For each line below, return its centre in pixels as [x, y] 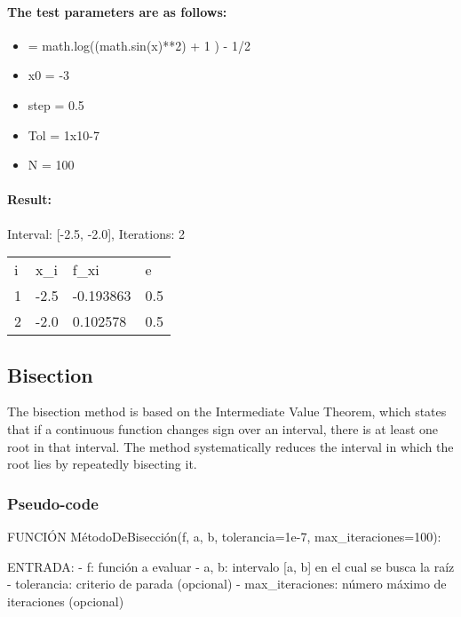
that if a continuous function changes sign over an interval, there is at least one [223, 428]
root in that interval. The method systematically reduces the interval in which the [230, 446]
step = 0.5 [56, 104]
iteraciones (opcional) [66, 601]
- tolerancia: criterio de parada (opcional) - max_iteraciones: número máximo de [227, 584]
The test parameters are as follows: [117, 11]
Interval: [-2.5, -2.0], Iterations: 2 [96, 233]
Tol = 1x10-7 [64, 134]
